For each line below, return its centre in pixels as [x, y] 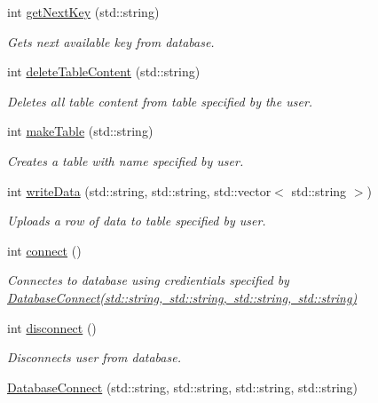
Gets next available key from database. [111, 41]
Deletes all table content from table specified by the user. [160, 101]
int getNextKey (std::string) [83, 12]
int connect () [44, 250]
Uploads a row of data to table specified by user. [137, 221]
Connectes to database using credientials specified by [148, 280]
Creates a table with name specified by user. [126, 160]
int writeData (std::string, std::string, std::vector [139, 190]
